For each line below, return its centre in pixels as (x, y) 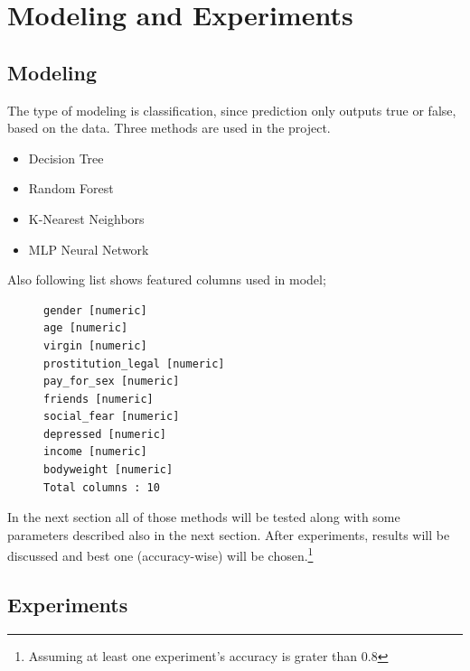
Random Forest (71, 188)
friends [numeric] (99, 399)
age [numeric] (86, 328)
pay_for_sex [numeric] (112, 382)
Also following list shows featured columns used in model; (167, 280)
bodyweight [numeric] (108, 470)
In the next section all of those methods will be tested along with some (204, 517)
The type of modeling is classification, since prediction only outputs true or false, (232, 110)
